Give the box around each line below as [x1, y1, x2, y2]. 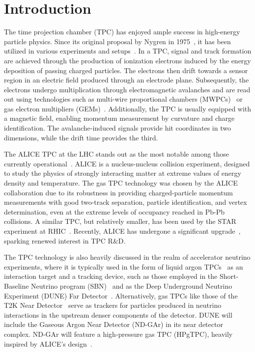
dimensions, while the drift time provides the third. [4, 132, 158, 142]
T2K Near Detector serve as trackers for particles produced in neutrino [4, 300, 222, 310]
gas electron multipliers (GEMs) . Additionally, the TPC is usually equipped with [4, 103, 252, 113]
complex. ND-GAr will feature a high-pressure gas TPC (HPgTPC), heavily [4, 328, 233, 339]
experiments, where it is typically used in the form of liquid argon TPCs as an [4, 261, 243, 271]
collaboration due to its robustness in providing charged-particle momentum [4, 187, 233, 197]
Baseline [4, 280, 29, 291]
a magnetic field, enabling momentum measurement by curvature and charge [4, 113, 235, 123]
